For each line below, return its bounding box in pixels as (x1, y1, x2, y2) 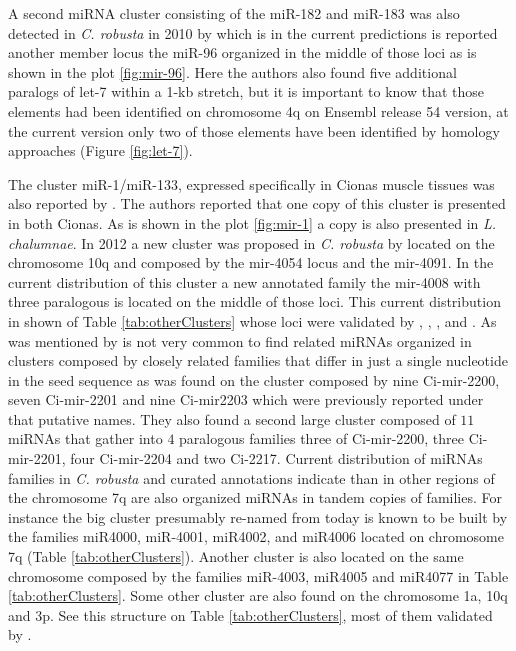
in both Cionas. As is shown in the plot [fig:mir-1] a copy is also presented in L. (8, 212, 497, 233)
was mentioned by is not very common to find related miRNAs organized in (8, 330, 472, 351)
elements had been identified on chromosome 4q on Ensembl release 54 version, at (8, 100, 509, 121)
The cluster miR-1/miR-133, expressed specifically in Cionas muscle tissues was (8, 173, 495, 194)
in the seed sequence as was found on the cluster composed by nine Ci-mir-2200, (8, 369, 500, 390)
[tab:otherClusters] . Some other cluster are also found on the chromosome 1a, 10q (8, 585, 508, 606)
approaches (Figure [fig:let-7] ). (8, 140, 193, 161)
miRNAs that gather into (8, 428, 163, 449)
